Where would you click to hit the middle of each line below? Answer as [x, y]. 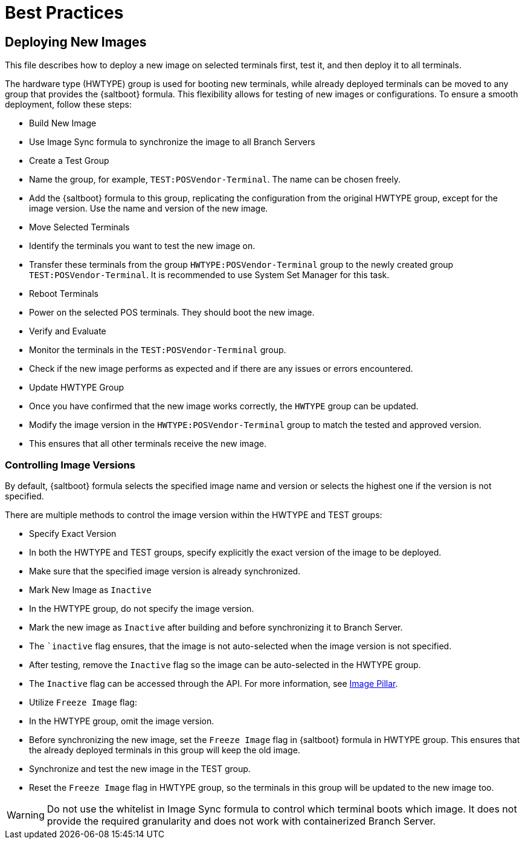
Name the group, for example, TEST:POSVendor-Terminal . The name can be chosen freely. [215, 180]
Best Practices [64, 13]
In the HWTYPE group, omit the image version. [122, 721]
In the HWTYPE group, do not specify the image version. [142, 608]
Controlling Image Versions [70, 465]
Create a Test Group [69, 161]
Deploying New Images [76, 42]
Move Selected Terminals [79, 227]
